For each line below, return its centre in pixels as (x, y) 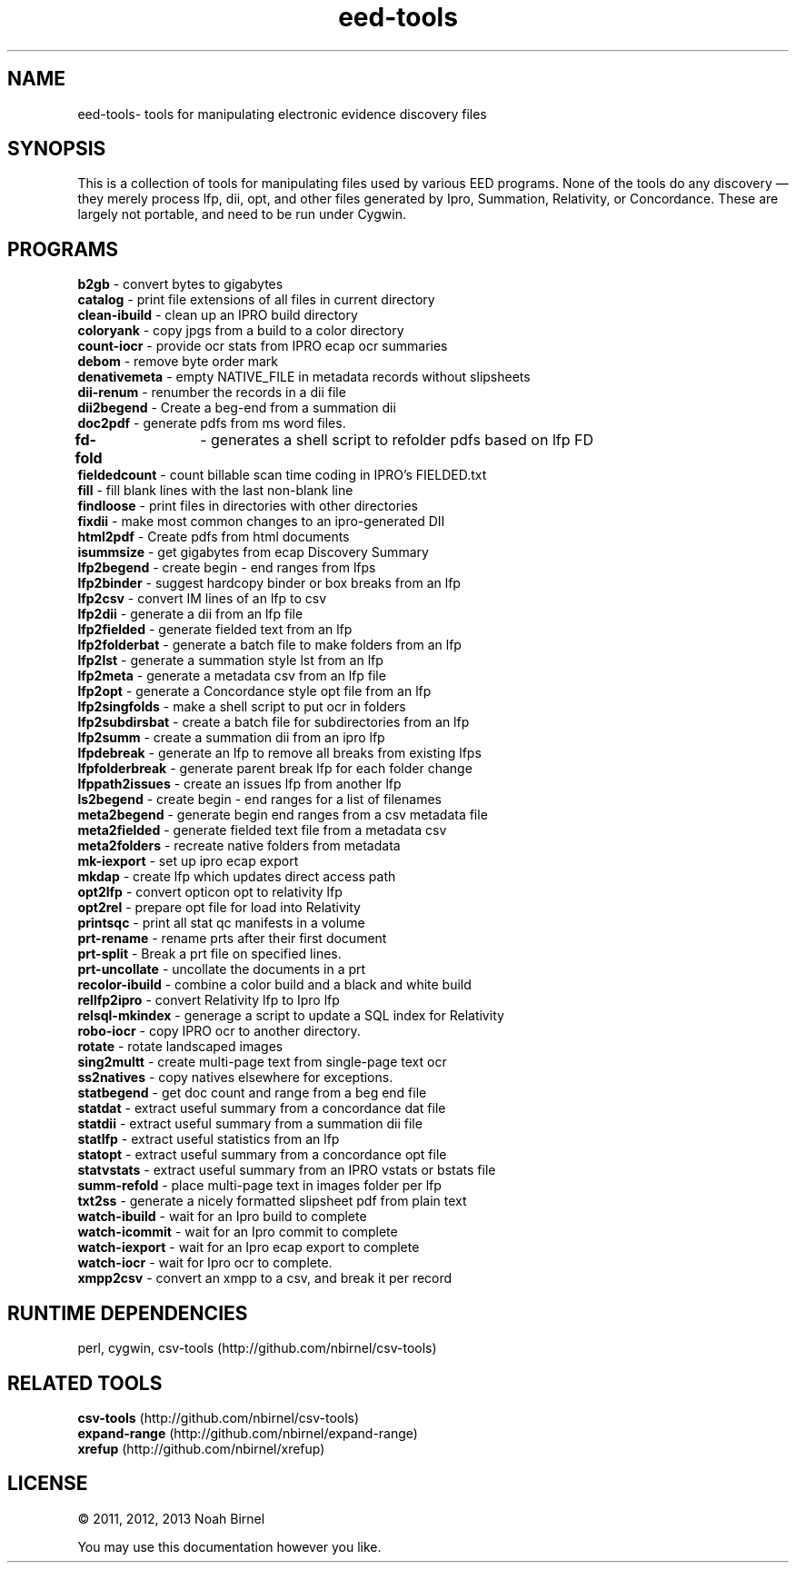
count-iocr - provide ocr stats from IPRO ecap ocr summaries (263, 346)
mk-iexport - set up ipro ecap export (188, 861)
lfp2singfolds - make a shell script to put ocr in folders (242, 707)
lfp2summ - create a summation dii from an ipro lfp (231, 738)
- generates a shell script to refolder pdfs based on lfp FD (397, 440)
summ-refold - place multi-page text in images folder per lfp (259, 1186)
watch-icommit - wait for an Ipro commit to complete (238, 1232)
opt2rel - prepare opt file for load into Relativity (219, 908)
